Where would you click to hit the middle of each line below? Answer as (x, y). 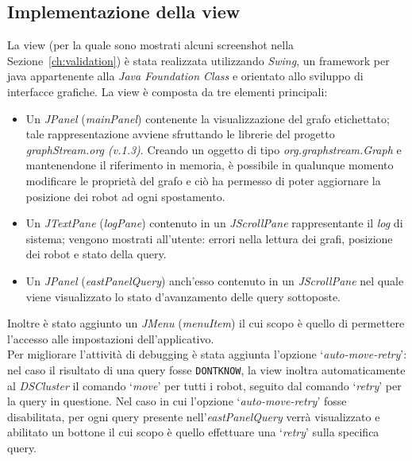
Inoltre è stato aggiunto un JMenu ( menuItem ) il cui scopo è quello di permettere (206, 323)
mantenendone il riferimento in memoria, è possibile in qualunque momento (210, 165)
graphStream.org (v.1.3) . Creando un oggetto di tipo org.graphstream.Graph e (214, 149)
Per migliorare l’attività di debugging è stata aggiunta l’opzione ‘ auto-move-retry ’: (207, 354)
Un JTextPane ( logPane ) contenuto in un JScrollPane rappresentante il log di (214, 223)
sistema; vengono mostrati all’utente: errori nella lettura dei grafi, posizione (209, 238)
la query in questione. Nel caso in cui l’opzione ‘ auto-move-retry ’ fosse (177, 401)
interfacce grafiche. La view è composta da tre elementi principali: (167, 91)
